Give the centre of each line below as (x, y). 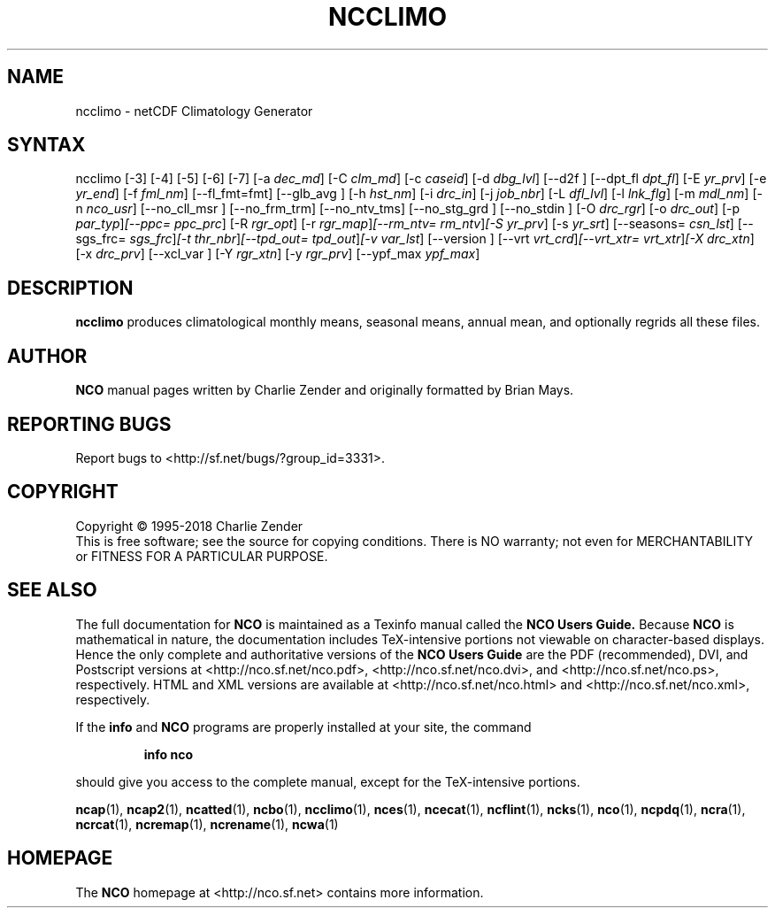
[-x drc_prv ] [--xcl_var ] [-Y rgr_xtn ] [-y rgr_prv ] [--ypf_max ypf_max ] (278, 254)
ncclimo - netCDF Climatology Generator (194, 111)
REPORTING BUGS (89, 424)
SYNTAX (46, 145)
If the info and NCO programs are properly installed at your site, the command (303, 727)
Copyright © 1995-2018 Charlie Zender (189, 526)
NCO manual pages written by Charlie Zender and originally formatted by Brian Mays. (325, 390)
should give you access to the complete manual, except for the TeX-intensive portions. (328, 781)
